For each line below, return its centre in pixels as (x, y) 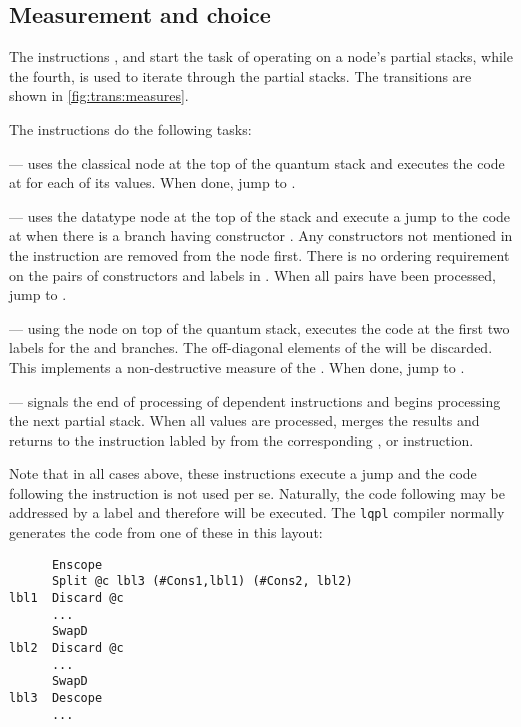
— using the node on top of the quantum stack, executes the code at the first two (259, 327)
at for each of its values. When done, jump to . (152, 182)
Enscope (77, 564)
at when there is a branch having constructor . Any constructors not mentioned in (261, 235)
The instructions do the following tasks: (130, 128)
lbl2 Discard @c (66, 648)
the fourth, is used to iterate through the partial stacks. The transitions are (240, 75)
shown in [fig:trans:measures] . (99, 95)
